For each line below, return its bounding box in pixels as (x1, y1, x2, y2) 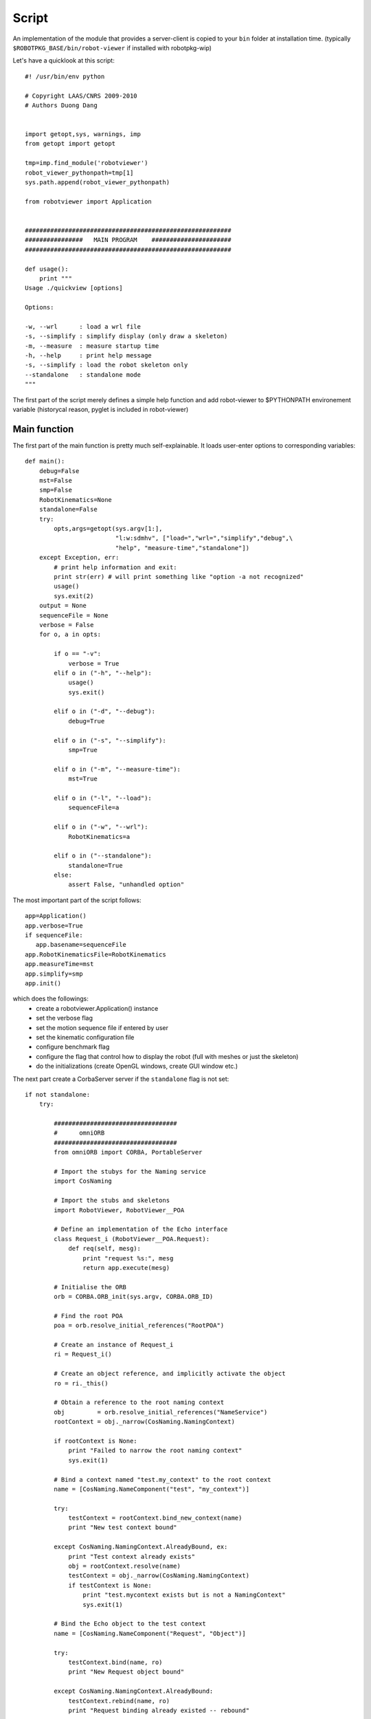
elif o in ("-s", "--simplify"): (54, 736, 166, 744)
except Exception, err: (38, 554, 120, 562)
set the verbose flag (36, 1014, 93, 1022)
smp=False (38, 486, 72, 494)
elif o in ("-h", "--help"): (54, 669, 153, 677)
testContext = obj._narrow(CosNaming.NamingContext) (68, 1572, 250, 1579)
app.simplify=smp (25, 970, 83, 978)
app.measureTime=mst (25, 960, 94, 968)
